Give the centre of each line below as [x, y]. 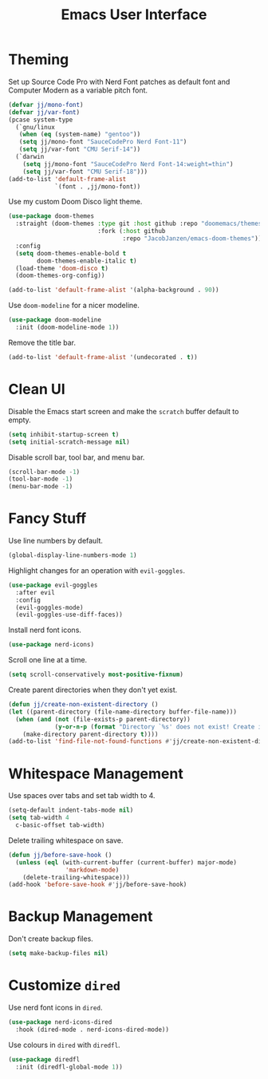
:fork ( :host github [131, 231]
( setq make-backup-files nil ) [59, 954]
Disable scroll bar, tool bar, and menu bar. [77, 457]
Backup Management [81, 917]
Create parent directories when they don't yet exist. [93, 690]
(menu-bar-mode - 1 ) [41, 487]
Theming [39, 59]
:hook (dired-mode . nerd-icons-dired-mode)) [93, 1030]
